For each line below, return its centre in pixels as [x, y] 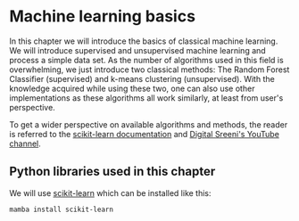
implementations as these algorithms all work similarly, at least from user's [146, 98]
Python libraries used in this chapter [112, 172]
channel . [25, 143]
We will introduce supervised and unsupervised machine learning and [137, 50]
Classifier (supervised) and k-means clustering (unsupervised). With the [142, 78]
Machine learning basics [103, 16]
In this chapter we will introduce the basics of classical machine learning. [144, 41]
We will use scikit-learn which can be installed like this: [110, 192]
